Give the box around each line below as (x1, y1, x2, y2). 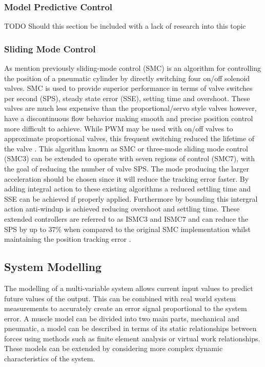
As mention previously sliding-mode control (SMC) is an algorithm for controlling (4, 63, 261, 73)
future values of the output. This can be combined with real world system (4, 293, 236, 303)
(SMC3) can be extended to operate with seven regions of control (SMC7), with (4, 153, 255, 164)
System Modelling (4, 259, 102, 275)
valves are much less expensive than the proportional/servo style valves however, (4, 103, 257, 113)
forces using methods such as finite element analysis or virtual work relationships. (4, 333, 260, 343)
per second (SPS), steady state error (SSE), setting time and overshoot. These (4, 92, 250, 103)
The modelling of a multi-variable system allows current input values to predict (4, 282, 253, 293)
